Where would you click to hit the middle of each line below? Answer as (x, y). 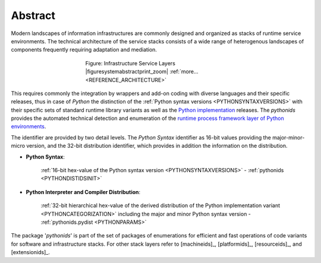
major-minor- (289, 137)
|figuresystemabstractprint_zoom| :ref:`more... (142, 72)
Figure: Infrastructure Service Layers (130, 63)
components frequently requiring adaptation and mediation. (84, 50)
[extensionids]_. (30, 252)
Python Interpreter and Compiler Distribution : (83, 192)
